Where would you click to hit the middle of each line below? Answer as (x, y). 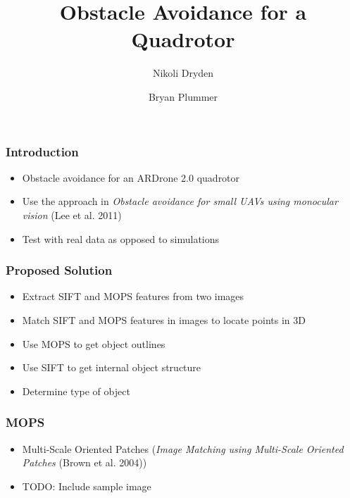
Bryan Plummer (183, 96)
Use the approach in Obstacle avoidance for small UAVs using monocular (180, 201)
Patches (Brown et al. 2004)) (85, 462)
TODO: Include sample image (87, 486)
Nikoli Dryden (183, 73)
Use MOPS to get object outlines (94, 343)
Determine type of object (76, 391)
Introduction (42, 151)
